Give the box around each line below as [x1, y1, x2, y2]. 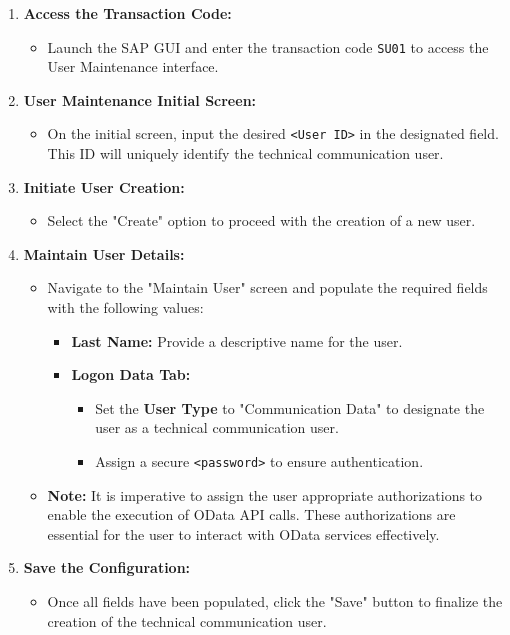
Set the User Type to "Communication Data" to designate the [95, 397, 485, 418]
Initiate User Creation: [23, 176, 185, 197]
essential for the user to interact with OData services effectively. [47, 523, 440, 544]
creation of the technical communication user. [47, 610, 327, 631]
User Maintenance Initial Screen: [23, 89, 257, 110]
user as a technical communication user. [95, 417, 339, 438]
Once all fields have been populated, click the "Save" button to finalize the [47, 591, 503, 612]
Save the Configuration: [23, 557, 191, 578]
